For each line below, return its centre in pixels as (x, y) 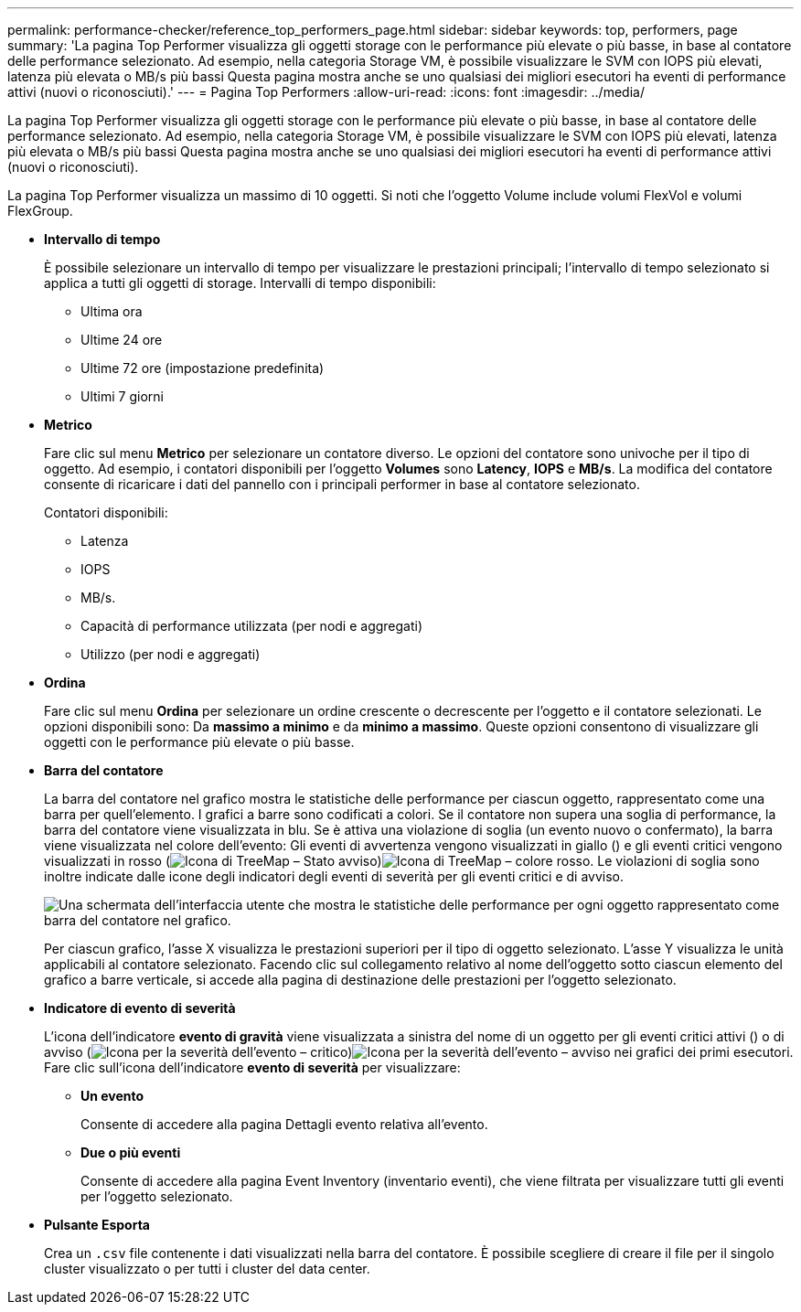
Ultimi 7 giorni (122, 396)
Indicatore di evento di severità (140, 1008)
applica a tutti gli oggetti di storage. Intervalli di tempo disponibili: (240, 283)
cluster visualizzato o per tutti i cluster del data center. (207, 1269)
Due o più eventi (131, 1152)
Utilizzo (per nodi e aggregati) (171, 654)
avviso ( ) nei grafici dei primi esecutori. (419, 1052)
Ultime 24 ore (122, 340)
